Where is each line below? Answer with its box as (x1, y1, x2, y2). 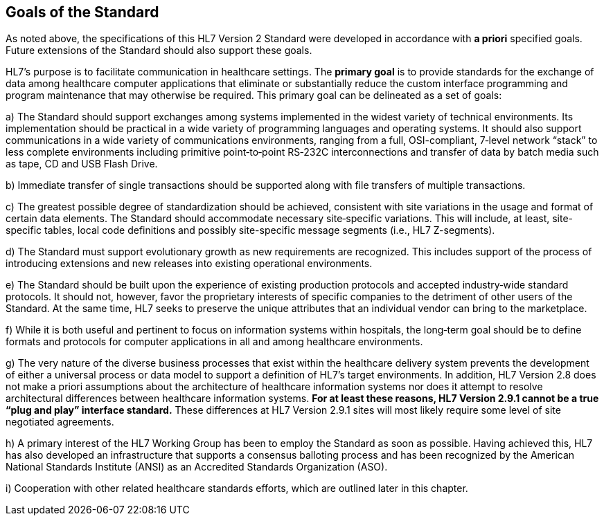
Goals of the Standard (6, 3, 159, 21)
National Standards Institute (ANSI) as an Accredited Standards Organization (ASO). (6, 461, 388, 473)
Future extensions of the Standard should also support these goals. (6, 44, 312, 57)
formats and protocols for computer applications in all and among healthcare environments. (6, 336, 423, 348)
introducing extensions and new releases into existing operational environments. (6, 257, 373, 270)
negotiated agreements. (6, 416, 114, 428)
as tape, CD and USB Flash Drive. (6, 158, 158, 170)
